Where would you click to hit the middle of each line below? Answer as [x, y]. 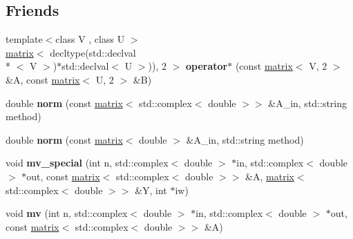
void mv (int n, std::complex [67, 213]
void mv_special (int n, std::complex [87, 163]
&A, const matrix [43, 79]
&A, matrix [270, 176]
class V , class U [90, 39]
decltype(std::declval [93, 52]
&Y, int [151, 190]
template [24, 39]
